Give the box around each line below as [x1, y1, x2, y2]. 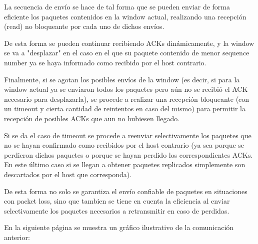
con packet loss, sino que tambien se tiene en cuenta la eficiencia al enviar [4, 196, 230, 206]
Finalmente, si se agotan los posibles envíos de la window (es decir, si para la [4, 74, 240, 84]
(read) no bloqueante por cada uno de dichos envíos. [4, 21, 164, 31]
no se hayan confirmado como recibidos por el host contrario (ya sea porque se [4, 140, 244, 150]
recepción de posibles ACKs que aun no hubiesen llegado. [4, 113, 180, 123]
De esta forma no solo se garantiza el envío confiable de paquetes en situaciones [4, 186, 247, 196]
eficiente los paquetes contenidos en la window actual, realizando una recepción [4, 11, 246, 21]
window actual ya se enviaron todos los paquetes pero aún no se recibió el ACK [4, 84, 248, 94]
